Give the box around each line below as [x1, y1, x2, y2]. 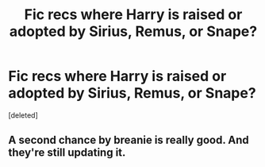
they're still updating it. [8, 146, 126, 160]
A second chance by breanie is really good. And [8, 134, 250, 147]
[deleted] [8, 110, 38, 120]
